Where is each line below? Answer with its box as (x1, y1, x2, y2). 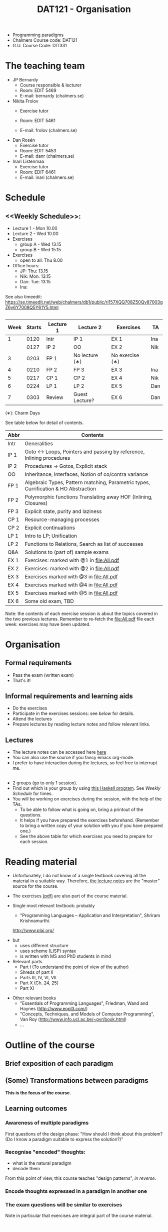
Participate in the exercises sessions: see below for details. (12, 710, 134, 716)
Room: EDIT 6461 (19, 169, 56, 175)
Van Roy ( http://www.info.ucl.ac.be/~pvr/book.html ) (19, 1016, 127, 1022)
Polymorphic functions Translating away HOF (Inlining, (24, 493, 153, 500)
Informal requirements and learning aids (5, 692, 133, 700)
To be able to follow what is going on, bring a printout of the (19, 806, 143, 812)
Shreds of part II (19, 969, 53, 975)
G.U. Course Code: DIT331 (12, 43, 67, 49)
